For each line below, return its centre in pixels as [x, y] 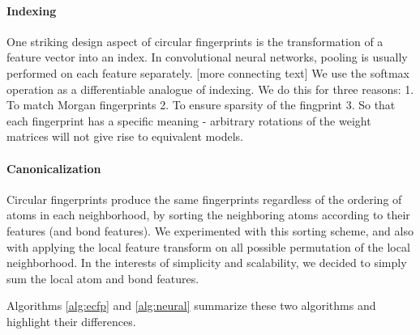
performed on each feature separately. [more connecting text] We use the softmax [208, 72]
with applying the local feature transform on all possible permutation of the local [208, 246]
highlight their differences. [71, 321]
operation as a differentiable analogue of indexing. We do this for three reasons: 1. [210, 89]
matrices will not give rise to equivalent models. [125, 136]
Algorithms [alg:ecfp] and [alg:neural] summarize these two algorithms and [191, 305]
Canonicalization [54, 168]
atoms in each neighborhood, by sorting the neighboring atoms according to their [208, 215]
